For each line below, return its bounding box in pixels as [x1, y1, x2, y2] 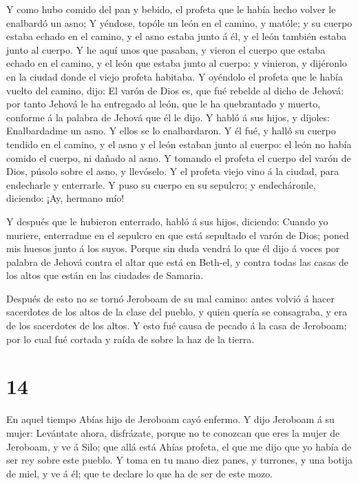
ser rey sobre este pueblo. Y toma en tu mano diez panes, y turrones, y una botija [6, 453, 353, 467]
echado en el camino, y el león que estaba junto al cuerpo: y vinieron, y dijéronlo [6, 56, 347, 70]
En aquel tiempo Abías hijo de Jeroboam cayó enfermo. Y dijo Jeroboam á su [6, 412, 335, 426]
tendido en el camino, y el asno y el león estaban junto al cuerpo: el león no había [6, 136, 352, 151]
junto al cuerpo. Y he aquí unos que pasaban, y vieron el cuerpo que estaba [6, 42, 326, 56]
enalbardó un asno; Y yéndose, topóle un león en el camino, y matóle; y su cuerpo [6, 15, 352, 30]
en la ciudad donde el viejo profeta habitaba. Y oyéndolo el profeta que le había [6, 69, 343, 83]
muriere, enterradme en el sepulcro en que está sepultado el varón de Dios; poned [6, 227, 349, 242]
